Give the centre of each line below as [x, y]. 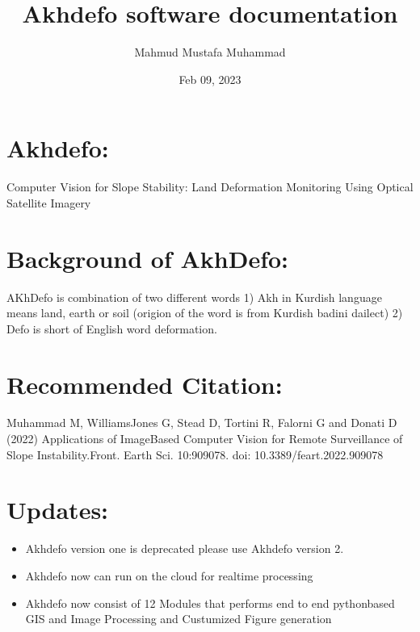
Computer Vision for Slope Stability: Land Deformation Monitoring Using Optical [210, 187]
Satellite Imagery [49, 202]
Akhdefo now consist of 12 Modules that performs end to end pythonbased [210, 603]
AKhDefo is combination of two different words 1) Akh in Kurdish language [194, 297]
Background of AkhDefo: [148, 258]
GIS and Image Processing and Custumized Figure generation [178, 619]
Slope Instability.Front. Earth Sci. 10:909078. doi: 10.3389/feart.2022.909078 [195, 454]
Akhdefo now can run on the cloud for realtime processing [169, 575]
